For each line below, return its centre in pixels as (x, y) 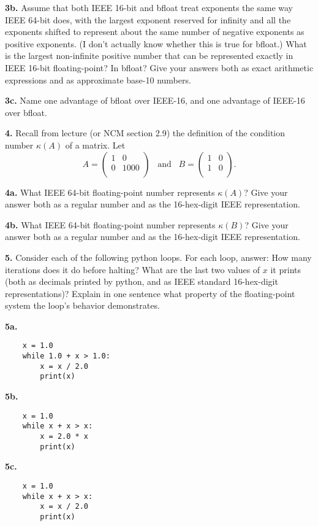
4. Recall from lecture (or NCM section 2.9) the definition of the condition (145, 133)
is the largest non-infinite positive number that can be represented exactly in (149, 56)
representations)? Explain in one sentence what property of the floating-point (150, 293)
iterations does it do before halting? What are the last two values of (133, 269)
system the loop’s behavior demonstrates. (82, 305)
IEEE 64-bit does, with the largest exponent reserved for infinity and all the (148, 19)
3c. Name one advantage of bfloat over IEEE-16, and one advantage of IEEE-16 (155, 100)
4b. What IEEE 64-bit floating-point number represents (110, 224)
